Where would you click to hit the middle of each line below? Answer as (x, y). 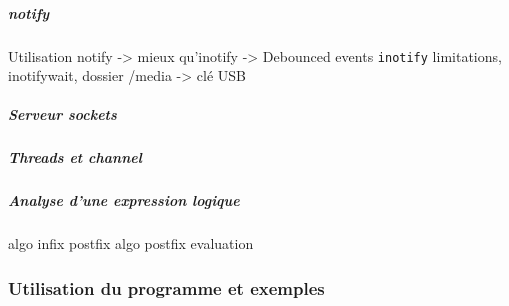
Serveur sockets (62, 114)
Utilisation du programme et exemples (166, 287)
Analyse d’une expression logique (124, 200)
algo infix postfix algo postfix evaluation (131, 243)
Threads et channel (75, 157)
